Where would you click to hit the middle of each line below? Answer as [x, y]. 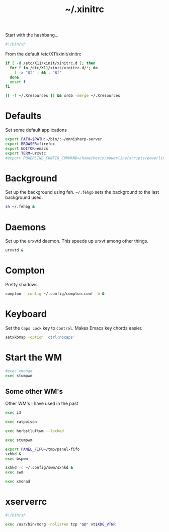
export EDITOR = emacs [27, 148]
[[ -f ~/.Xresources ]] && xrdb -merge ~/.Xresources [63, 96]
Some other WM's [34, 391]
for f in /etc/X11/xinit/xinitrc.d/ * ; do [54, 68]
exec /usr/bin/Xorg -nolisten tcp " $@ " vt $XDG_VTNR [60, 524]
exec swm [14, 472]
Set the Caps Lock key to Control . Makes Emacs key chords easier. [74, 328]
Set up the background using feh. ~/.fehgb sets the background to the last [82, 192]
